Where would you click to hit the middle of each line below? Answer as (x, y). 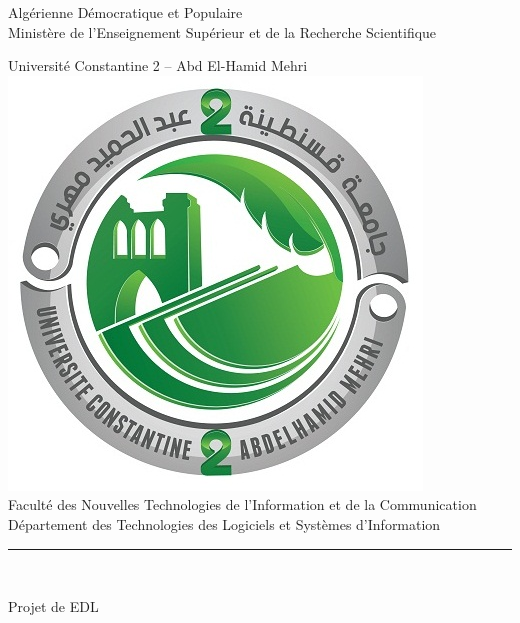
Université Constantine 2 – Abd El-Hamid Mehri (158, 65)
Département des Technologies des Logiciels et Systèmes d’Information (224, 523)
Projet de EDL (53, 606)
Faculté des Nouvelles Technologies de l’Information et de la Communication (242, 504)
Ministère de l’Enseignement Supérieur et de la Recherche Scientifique (222, 31)
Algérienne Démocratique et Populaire (125, 12)
